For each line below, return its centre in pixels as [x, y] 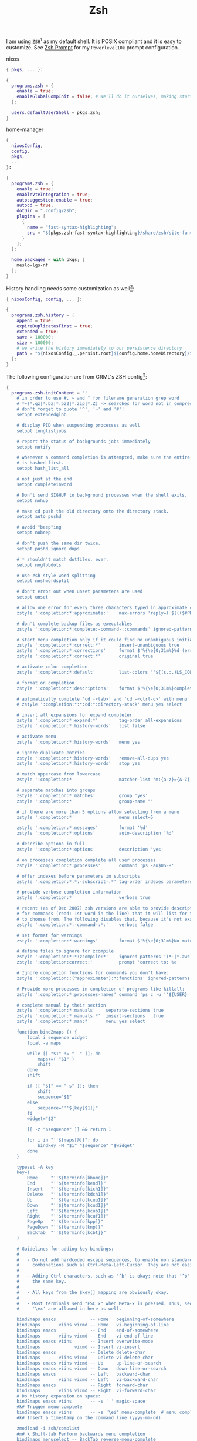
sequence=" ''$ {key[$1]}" [68, 1108]
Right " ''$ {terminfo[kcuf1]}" [68, 1216]
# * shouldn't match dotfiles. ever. [63, 559]
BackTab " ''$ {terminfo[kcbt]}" [67, 1233]
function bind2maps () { [47, 1032]
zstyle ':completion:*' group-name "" [85, 801]
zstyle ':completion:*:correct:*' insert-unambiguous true [98, 645]
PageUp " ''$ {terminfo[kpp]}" [65, 1222]
